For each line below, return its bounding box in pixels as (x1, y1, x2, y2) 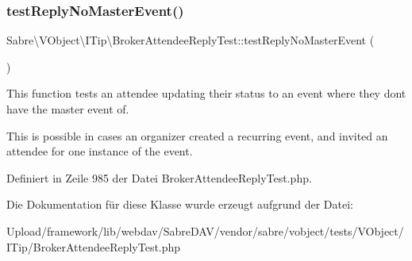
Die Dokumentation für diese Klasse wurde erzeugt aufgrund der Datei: (6, 196, 353, 213)
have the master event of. (6, 101, 129, 117)
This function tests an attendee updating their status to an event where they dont (6, 85, 406, 102)
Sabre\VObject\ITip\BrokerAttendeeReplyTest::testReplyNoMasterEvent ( (6, 32, 375, 48)
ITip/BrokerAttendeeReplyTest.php (6, 238, 181, 255)
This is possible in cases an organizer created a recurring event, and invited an (6, 127, 388, 144)
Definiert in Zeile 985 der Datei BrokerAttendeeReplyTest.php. (6, 169, 312, 186)
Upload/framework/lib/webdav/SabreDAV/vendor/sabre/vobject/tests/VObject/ (6, 222, 404, 239)
